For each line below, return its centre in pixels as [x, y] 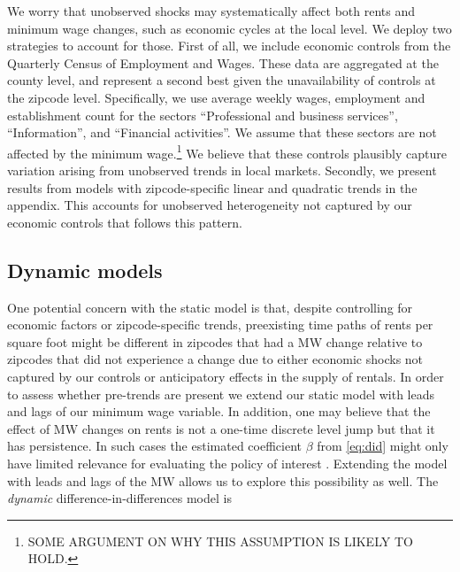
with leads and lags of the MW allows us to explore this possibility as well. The [223, 480]
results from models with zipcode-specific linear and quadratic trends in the [212, 187]
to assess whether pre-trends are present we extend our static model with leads [221, 394]
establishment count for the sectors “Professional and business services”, [203, 115]
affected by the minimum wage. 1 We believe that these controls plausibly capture [227, 151]
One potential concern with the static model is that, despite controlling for [210, 307]
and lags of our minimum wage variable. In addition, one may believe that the [219, 411]
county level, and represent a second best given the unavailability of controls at [222, 80]
